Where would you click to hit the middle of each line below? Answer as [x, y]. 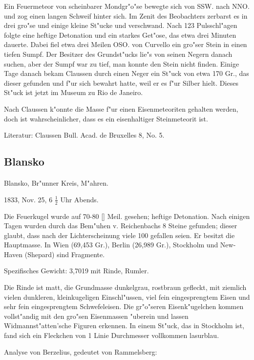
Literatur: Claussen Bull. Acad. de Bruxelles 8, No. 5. [84, 135]
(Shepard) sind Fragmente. [65, 254]
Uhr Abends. [79, 199]
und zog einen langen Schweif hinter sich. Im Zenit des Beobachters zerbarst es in [126, 15]
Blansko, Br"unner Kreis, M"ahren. [56, 183]
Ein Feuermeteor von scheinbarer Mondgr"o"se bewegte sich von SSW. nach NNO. [127, 6]
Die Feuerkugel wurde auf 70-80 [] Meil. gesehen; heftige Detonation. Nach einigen [127, 216]
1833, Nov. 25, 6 [28, 199]
